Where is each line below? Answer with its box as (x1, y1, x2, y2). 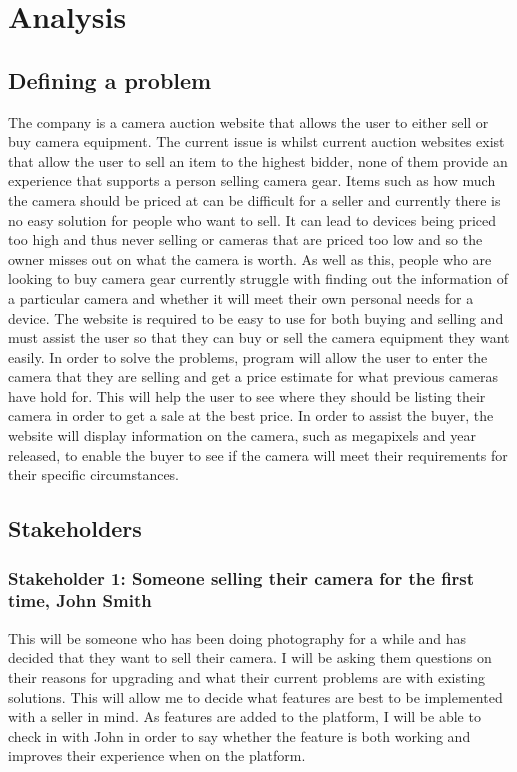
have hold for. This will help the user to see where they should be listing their (8, 385, 486, 406)
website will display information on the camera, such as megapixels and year (8, 425, 476, 446)
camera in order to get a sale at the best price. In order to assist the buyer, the (8, 405, 494, 426)
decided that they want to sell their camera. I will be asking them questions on (8, 647, 492, 668)
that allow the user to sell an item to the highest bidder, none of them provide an (8, 150, 508, 171)
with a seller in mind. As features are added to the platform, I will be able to (8, 706, 481, 727)
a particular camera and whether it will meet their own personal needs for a (8, 287, 474, 308)
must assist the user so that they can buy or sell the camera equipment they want (8, 327, 510, 348)
